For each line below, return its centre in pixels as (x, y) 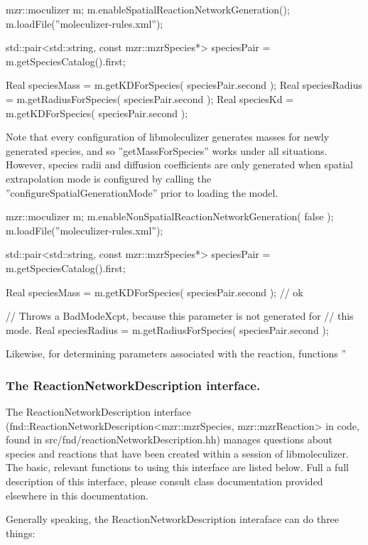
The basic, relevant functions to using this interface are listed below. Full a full (177, 467)
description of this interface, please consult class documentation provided (164, 481)
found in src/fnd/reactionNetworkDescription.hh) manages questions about (169, 439)
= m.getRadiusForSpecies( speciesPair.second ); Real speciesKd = (150, 98)
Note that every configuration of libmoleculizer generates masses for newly (168, 137)
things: (21, 533)
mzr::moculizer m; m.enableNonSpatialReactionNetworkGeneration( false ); (170, 216)
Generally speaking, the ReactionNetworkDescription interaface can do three (173, 519)
